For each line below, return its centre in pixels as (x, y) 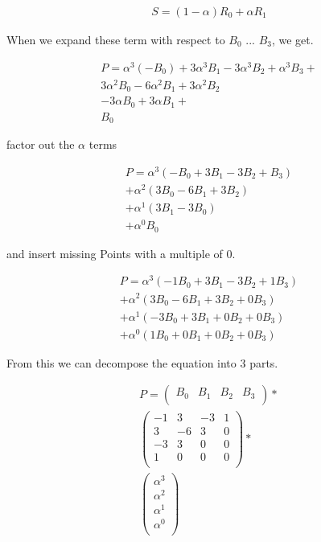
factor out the (41, 144)
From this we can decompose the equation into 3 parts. (142, 362)
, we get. (292, 40)
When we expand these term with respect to (116, 40)
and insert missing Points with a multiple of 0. (121, 253)
